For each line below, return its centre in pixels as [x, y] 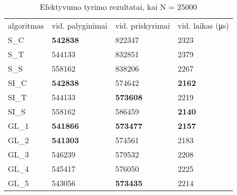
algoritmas [26, 25]
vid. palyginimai [80, 25]
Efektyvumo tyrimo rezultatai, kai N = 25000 [118, 7]
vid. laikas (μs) [203, 25]
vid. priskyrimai [142, 25]
